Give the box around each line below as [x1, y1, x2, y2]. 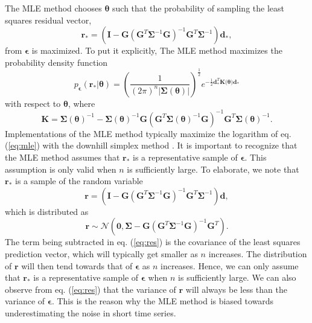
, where [68, 97, 95, 109]
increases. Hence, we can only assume [161, 259, 299, 272]
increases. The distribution [208, 247, 307, 260]
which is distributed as [5, 205, 89, 217]
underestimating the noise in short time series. [5, 306, 176, 319]
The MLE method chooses [5, 2, 102, 14]
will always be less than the [185, 283, 287, 295]
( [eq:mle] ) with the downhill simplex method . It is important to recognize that [5, 139, 298, 152]
